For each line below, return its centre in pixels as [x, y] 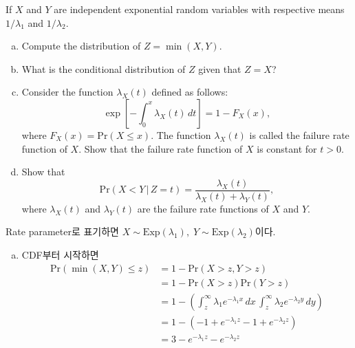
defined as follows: [190, 92]
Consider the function [67, 92]
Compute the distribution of [81, 46]
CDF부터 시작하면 [60, 254]
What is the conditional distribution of [104, 68]
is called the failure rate [299, 134]
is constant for [287, 148]
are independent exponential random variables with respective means [199, 9]
